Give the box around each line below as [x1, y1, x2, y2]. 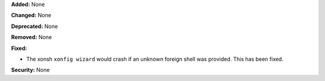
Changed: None [11, 12, 51, 19]
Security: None [11, 66, 50, 74]
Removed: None [11, 33, 52, 41]
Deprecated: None [11, 23, 58, 30]
